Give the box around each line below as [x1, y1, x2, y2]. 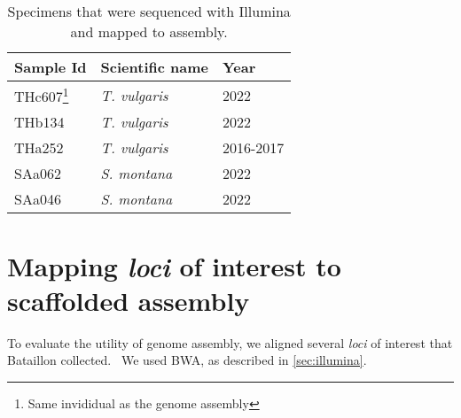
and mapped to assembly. [70, 21, 228, 42]
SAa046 [14, 189, 61, 210]
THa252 [14, 137, 64, 159]
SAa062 [14, 163, 61, 184]
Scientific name [100, 57, 208, 77]
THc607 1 [14, 83, 69, 107]
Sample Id [14, 57, 87, 77]
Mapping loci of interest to [7, 247, 341, 284]
